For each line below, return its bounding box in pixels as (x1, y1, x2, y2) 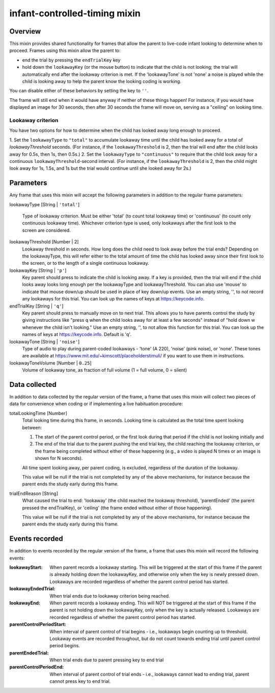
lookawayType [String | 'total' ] (9, 201, 80, 207)
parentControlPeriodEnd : (9, 664, 64, 670)
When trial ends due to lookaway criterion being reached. (49, 593, 170, 599)
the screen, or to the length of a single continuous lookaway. (22, 260, 150, 266)
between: (22, 424, 42, 430)
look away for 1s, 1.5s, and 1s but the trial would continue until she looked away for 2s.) (9, 165, 191, 172)
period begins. (49, 643, 80, 649)
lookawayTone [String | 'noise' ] (9, 339, 80, 345)
